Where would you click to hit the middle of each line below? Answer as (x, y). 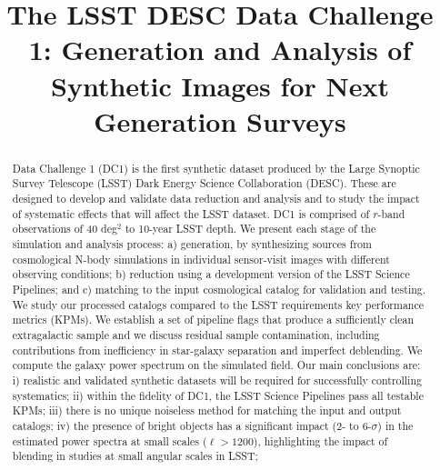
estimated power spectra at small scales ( (110, 440)
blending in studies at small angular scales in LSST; (135, 456)
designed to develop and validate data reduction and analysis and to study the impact (216, 199)
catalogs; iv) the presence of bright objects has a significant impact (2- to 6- (192, 425)
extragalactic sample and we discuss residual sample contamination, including (196, 334)
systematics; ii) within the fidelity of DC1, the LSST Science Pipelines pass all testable (218, 395)
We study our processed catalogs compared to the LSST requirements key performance (218, 304)
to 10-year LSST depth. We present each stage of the (250, 229)
